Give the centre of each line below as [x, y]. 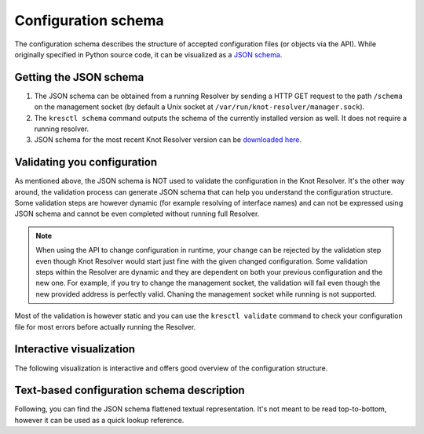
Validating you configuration [86, 162]
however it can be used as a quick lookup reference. [99, 420]
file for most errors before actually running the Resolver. [105, 326]
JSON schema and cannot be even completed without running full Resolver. [137, 214]
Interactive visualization [75, 349]
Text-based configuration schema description [130, 390]
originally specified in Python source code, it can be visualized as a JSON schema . [148, 54]
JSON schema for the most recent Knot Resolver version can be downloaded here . [168, 140]
